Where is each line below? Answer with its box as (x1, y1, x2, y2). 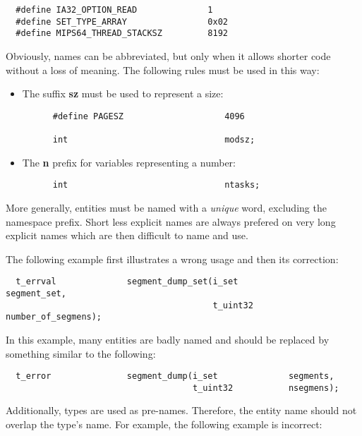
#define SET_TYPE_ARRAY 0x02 (16, 16, 228, 27)
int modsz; (52, 135, 255, 145)
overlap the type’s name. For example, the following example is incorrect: (6, 417, 322, 432)
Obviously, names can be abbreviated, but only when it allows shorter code (6, 48, 331, 63)
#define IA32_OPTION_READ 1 (16, 5, 213, 15)
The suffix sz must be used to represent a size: (22, 86, 224, 101)
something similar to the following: (6, 346, 156, 361)
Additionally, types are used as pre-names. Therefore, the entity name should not (6, 403, 357, 418)
